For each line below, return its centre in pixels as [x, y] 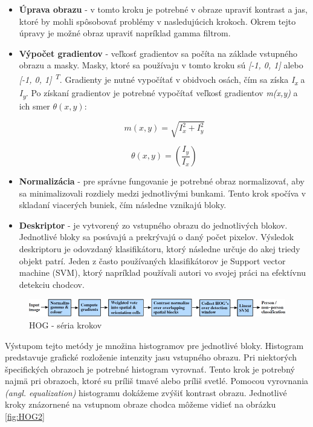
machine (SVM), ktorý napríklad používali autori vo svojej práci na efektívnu [163, 272]
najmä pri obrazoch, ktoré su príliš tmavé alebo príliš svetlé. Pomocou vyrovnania [157, 381]
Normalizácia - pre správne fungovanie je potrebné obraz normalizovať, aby [162, 181]
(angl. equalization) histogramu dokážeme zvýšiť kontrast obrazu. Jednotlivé [146, 392]
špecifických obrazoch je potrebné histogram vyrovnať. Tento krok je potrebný [150, 369]
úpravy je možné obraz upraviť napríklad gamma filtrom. [125, 33]
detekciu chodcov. [52, 284]
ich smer [34, 106]
